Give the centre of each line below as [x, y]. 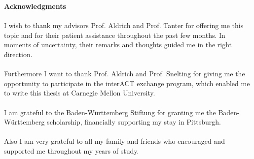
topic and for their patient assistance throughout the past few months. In [115, 35]
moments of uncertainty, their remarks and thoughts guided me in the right [118, 45]
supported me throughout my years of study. [72, 150]
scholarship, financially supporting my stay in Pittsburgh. [134, 122]
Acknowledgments [35, 6]
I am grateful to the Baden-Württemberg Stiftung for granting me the [110, 112]
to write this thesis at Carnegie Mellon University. [80, 93]
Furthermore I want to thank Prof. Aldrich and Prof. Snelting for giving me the [125, 74]
